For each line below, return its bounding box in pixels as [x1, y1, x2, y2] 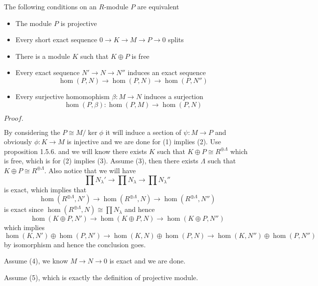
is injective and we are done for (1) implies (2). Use [67, 136, 221, 147]
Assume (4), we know [4, 256, 68, 266]
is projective [60, 18, 97, 28]
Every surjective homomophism [15, 91, 110, 101]
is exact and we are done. [109, 256, 186, 266]
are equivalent [137, 1, 179, 11]
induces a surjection [144, 91, 203, 101]
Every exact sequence [15, 67, 80, 78]
